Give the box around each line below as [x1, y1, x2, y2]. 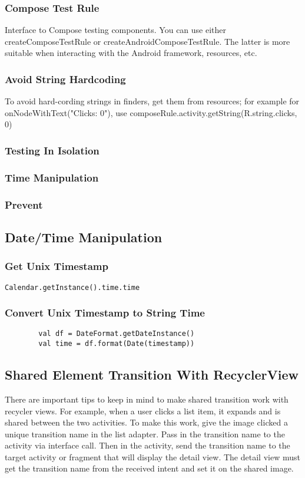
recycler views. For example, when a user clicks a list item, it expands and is [5, 404, 281, 417]
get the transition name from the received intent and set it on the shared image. [5, 462, 294, 474]
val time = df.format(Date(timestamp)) [38, 339, 195, 348]
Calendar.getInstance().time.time [5, 283, 140, 292]
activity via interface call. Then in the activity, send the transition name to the [5, 439, 290, 451]
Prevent [5, 197, 43, 212]
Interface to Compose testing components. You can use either [5, 24, 227, 36]
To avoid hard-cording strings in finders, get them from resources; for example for [5, 95, 300, 107]
